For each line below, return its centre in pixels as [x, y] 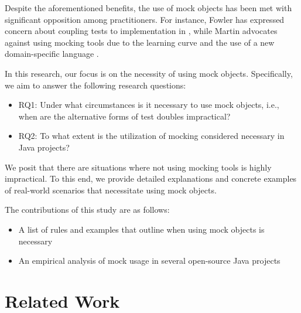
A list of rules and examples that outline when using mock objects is [141, 229]
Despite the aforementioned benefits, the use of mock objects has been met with [148, 8]
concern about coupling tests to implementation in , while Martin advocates [141, 31]
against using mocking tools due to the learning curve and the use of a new [140, 42]
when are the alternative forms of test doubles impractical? [124, 116]
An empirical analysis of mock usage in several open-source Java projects [149, 261]
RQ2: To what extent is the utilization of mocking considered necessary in [151, 136]
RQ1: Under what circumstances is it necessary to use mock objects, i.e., [149, 105]
